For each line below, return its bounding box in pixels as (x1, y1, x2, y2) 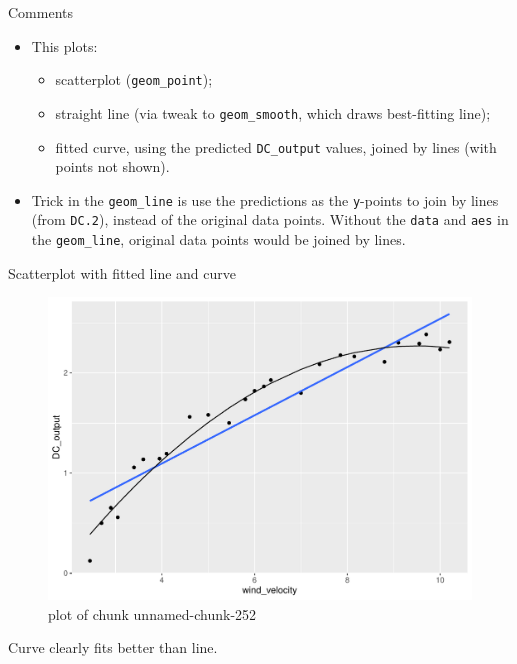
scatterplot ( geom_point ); (55, 69, 213, 90)
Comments (8, 2, 74, 22)
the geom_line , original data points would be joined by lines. (31, 229, 406, 250)
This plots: (31, 35, 98, 56)
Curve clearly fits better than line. (8, 637, 218, 658)
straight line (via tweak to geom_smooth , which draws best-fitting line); (55, 102, 491, 123)
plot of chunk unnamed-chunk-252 (48, 603, 257, 624)
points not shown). (55, 156, 170, 177)
